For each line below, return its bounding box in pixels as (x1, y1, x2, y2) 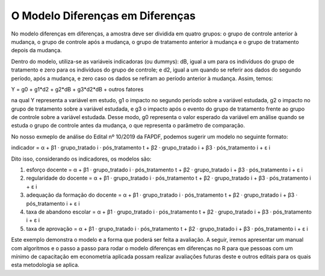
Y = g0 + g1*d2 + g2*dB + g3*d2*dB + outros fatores (11, 85, 144, 93)
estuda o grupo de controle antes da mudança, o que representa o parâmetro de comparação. (11, 122, 246, 129)
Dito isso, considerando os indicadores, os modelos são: (11, 155, 152, 162)
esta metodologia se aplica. (11, 262, 79, 269)
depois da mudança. (11, 47, 63, 54)
